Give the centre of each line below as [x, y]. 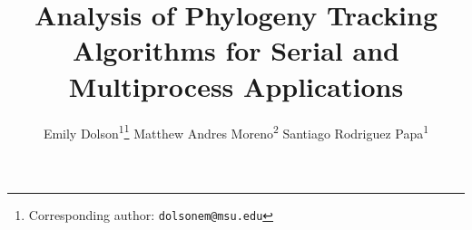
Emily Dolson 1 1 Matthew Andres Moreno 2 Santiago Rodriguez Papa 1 [236, 131]
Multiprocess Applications [236, 86]
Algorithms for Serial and [236, 50]
